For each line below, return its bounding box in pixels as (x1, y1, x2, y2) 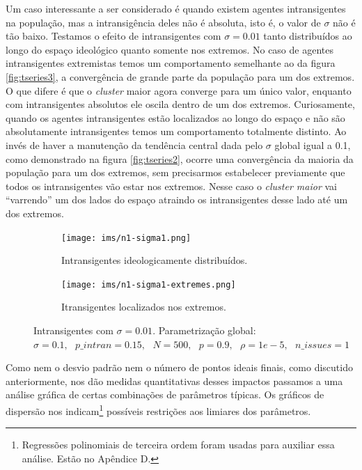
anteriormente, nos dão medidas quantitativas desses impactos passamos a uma (6, 373, 343, 388)
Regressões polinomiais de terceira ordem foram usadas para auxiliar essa (22, 437, 335, 452)
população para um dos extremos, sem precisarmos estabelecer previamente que (6, 165, 345, 180)
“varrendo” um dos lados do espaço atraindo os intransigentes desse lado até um (6, 192, 348, 207)
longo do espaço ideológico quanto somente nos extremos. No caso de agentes (6, 42, 333, 56)
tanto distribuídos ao (263, 29, 352, 43)
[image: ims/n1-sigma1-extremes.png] (61, 279, 236, 290)
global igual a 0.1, (274, 137, 351, 152)
